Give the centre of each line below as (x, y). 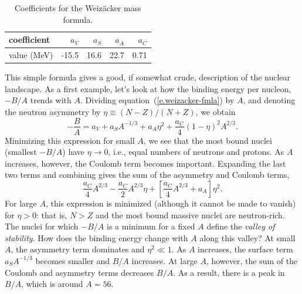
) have (74, 152)
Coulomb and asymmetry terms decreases (79, 272)
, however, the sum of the (252, 260)
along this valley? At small (247, 237)
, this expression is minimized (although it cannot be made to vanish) (171, 203)
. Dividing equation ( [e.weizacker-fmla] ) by (157, 100)
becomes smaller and (73, 260)
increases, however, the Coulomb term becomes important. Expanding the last (145, 163)
